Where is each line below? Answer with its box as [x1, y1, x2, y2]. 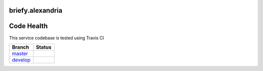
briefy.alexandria [9, 6, 63, 15]
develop [12, 56, 31, 63]
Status [36, 44, 52, 51]
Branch [12, 44, 29, 51]
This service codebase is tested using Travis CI [9, 35, 104, 41]
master [12, 50, 28, 57]
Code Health [9, 22, 48, 30]
